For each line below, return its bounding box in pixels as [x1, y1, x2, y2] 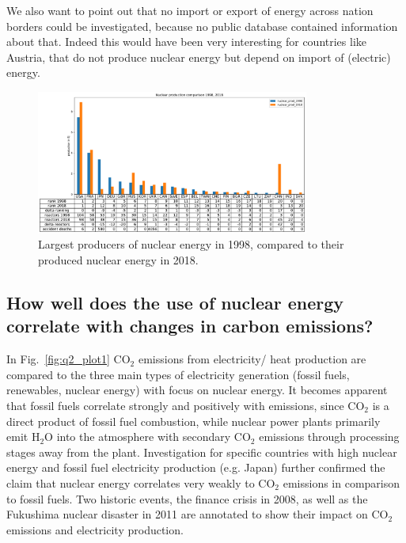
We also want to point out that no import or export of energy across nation [6, 2, 374, 18]
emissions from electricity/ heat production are [138, 351, 366, 367]
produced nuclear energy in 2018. [38, 252, 199, 268]
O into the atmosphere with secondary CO [44, 428, 251, 445]
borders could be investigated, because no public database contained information [6, 17, 398, 34]
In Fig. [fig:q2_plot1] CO [6, 351, 131, 367]
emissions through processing [259, 428, 400, 445]
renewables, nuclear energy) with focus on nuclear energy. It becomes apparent [6, 382, 388, 398]
